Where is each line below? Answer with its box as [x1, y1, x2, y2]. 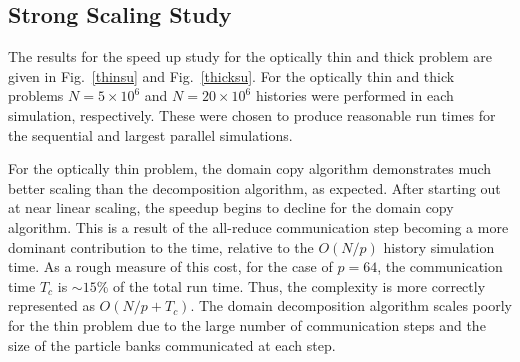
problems [8, 85, 64, 106]
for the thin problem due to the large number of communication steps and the [8, 314, 486, 335]
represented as [8, 295, 95, 316]
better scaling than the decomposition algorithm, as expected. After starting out [8, 177, 501, 198]
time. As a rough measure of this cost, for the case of [8, 256, 333, 277]
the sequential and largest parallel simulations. [8, 124, 293, 145]
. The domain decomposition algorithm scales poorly [190, 295, 512, 316]
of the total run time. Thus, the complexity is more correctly [113, 275, 486, 296]
